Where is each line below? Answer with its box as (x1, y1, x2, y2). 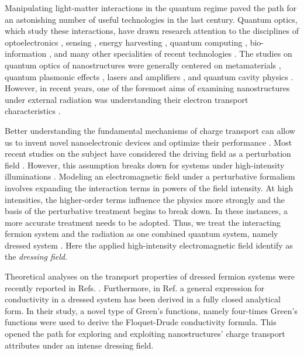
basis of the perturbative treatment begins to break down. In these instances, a (5, 205, 288, 217)
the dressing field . (5, 250, 67, 263)
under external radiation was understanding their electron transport (5, 93, 248, 105)
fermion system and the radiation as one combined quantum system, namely (5, 228, 278, 240)
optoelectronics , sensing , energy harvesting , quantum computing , (5, 36, 248, 48)
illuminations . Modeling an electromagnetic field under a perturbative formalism (5, 170, 295, 182)
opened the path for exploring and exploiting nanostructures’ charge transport (5, 328, 285, 340)
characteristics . (5, 105, 61, 117)
